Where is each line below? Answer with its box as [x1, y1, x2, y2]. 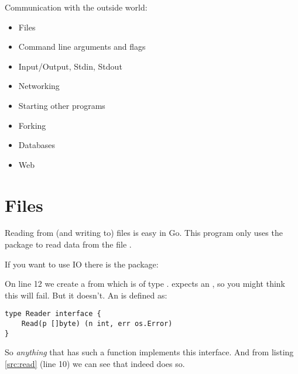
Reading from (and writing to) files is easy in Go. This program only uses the [5, 227, 283, 239]
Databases [18, 139, 55, 151]
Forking [18, 119, 46, 131]
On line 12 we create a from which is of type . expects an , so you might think [5, 277, 285, 290]
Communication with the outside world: [5, 1, 148, 13]
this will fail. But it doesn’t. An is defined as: [5, 289, 167, 301]
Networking [18, 80, 60, 92]
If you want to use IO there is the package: [5, 258, 159, 270]
